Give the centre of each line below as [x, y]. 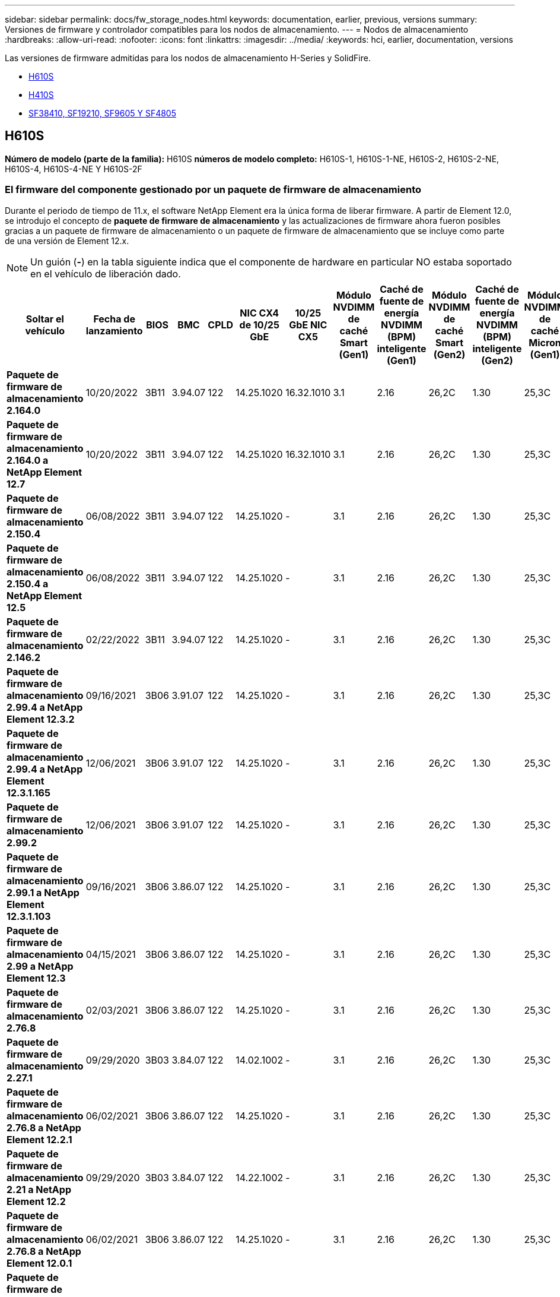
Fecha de [114, 319]
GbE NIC [308, 325]
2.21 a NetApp [39, 1189]
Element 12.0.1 [39, 1263]
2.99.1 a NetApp [43, 892]
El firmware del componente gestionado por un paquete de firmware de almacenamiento [213, 190]
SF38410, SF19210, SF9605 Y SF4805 [102, 113]
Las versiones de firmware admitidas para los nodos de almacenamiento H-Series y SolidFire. [188, 58]
